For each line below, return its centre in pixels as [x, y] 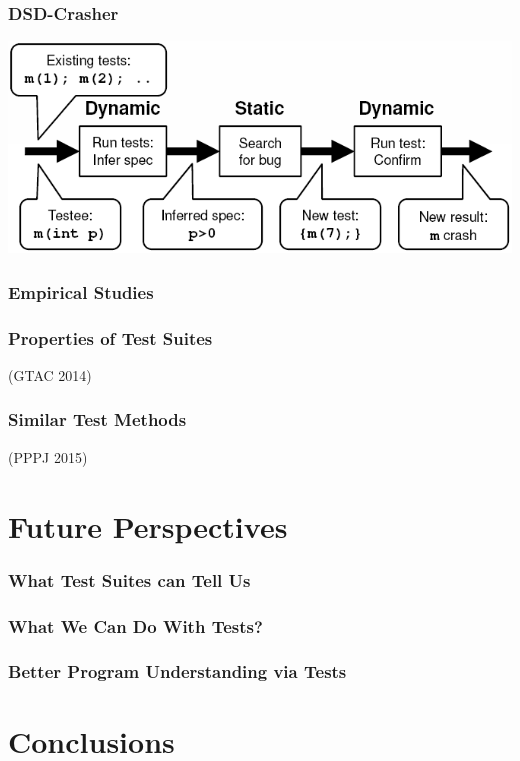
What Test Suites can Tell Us [129, 579]
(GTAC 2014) [50, 374]
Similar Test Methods [97, 419]
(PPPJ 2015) [48, 456]
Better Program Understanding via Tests [177, 671]
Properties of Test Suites [110, 337]
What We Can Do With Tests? [135, 625]
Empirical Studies [81, 291]
